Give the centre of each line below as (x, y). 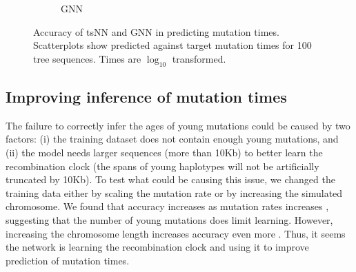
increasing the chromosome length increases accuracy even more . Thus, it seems (176, 233)
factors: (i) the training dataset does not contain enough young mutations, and (172, 139)
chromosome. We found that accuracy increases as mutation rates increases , (167, 206)
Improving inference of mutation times (146, 96)
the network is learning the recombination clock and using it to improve (157, 247)
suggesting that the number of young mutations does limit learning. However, (169, 219)
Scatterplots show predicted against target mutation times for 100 (172, 45)
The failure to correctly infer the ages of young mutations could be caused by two (178, 125)
